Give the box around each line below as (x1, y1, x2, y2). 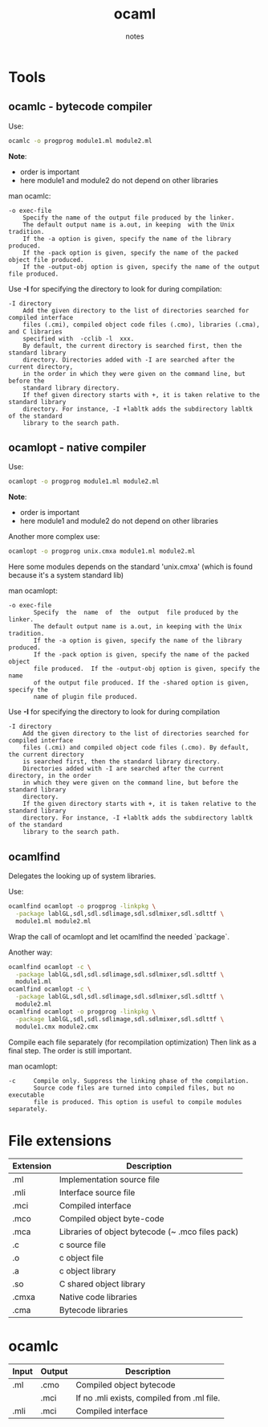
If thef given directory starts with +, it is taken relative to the (22, 390, 261, 399)
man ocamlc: (8, 190, 51, 201)
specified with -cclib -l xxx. (22, 334, 135, 342)
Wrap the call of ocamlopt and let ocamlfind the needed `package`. (8, 931, 230, 941)
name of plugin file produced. (33, 693, 138, 701)
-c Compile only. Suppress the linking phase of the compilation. (8, 1077, 250, 1085)
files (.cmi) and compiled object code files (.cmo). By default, (22, 744, 250, 752)
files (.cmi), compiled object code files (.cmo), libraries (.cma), (22, 321, 261, 329)
